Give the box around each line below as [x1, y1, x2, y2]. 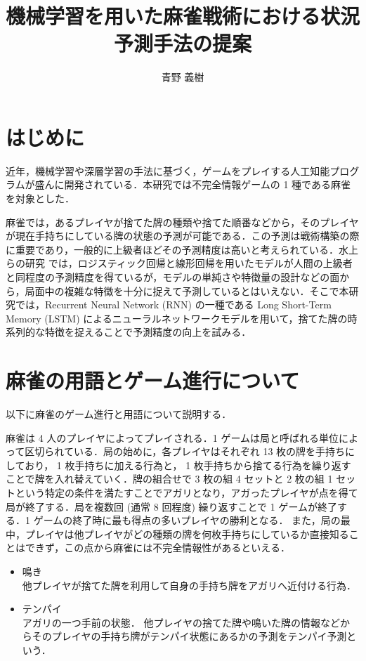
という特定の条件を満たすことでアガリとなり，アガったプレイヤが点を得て [15, 485, 358, 500]
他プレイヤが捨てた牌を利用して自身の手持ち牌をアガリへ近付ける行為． [22, 577, 356, 592]
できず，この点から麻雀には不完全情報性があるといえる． [25, 540, 290, 555]
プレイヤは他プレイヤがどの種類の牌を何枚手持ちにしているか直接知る [25, 526, 349, 541]
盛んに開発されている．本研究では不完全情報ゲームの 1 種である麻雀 [34, 177, 351, 192]
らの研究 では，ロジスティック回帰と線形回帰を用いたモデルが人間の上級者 [6, 256, 353, 270]
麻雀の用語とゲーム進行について [6, 366, 300, 395]
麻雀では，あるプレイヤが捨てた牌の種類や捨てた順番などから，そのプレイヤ [6, 214, 359, 229]
